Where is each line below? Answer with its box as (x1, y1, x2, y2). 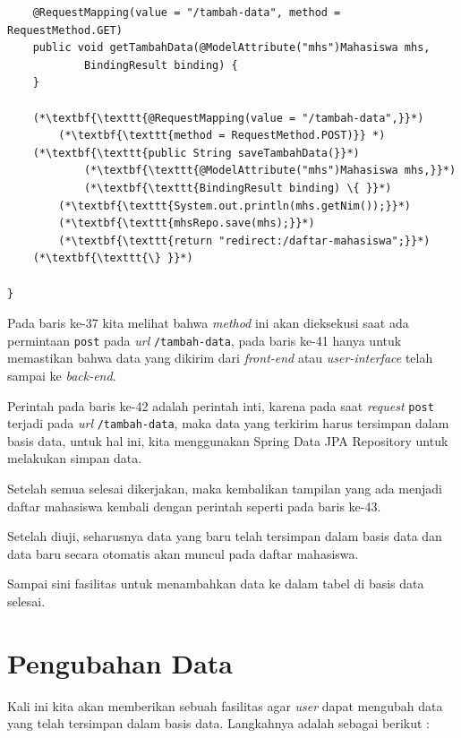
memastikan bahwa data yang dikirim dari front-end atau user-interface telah (7, 348, 433, 367)
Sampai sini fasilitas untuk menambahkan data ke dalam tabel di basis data (7, 574, 424, 593)
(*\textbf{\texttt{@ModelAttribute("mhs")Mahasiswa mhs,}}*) (83, 164, 457, 177)
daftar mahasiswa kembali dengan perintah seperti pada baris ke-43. (7, 496, 381, 515)
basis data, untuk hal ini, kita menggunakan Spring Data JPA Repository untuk (7, 431, 448, 450)
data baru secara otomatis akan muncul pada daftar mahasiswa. (7, 544, 359, 562)
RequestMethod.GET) (7, 23, 123, 37)
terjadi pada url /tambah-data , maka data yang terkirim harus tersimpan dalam (7, 414, 449, 433)
